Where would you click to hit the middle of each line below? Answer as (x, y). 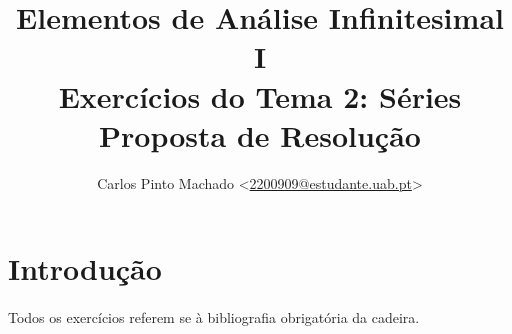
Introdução (85, 268)
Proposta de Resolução (260, 134)
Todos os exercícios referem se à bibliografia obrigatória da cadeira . (214, 317)
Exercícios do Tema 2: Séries (260, 95)
